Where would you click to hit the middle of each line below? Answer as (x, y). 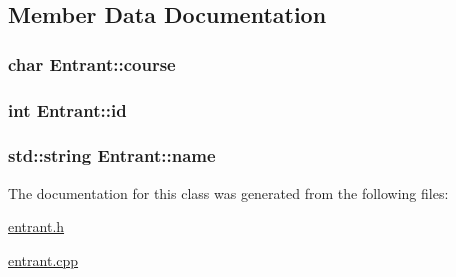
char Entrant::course (92, 63)
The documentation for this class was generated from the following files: (228, 192)
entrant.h (36, 226)
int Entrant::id (67, 109)
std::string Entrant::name (112, 155)
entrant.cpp (43, 259)
